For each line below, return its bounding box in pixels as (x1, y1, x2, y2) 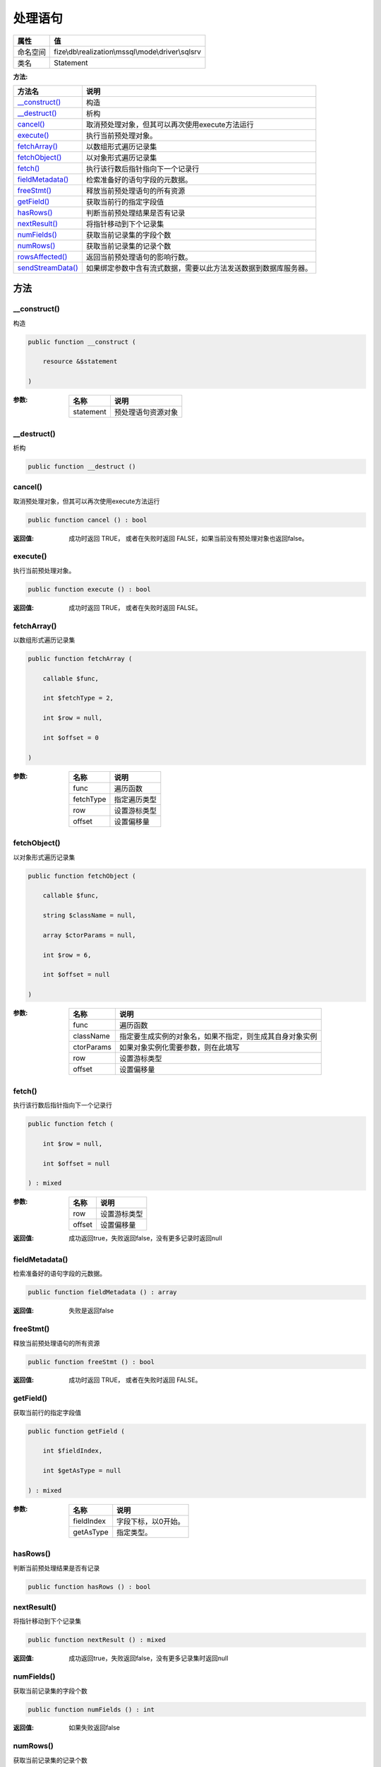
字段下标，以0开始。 (116, 1516, 185, 1526)
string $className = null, (42, 912, 137, 920)
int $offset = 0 (42, 734, 99, 742)
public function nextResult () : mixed (28, 1636, 166, 1644)
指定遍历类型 (114, 794, 157, 804)
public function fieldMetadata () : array (28, 1288, 177, 1296)
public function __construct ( (28, 338, 137, 346)
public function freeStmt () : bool (28, 1358, 155, 1366)
